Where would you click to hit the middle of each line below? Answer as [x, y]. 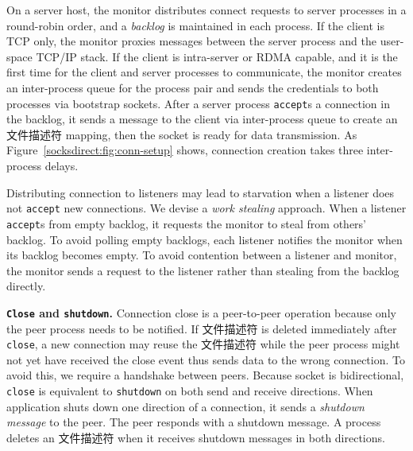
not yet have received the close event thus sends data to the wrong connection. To [206, 359]
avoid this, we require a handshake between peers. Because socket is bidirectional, [205, 375]
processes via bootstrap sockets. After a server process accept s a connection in [198, 103]
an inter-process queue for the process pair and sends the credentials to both [193, 87]
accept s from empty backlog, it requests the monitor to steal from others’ [186, 223]
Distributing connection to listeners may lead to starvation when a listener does [201, 192]
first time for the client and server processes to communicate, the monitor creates [204, 72]
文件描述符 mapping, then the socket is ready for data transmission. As [182, 134]
